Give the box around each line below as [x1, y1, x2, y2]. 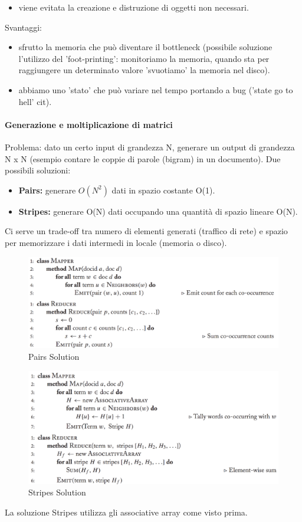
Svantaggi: [5, 21, 42, 33]
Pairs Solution [28, 350, 80, 362]
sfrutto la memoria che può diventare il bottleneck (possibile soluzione [18, 41, 273, 53]
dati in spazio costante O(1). [111, 183, 215, 196]
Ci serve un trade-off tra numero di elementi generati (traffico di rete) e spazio [5, 225, 288, 237]
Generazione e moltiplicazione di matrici [5, 118, 173, 130]
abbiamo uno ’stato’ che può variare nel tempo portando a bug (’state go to [18, 83, 293, 96]
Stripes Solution [28, 486, 86, 498]
